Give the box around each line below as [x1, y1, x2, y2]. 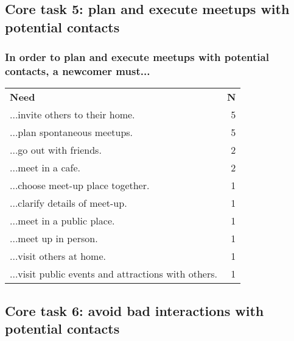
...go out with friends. [10, 143, 102, 157]
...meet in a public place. [10, 214, 115, 228]
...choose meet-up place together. [10, 178, 150, 193]
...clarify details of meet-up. [10, 196, 127, 210]
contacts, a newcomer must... [5, 63, 150, 79]
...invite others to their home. [10, 107, 135, 122]
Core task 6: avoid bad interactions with [5, 301, 264, 320]
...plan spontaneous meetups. [10, 125, 133, 140]
